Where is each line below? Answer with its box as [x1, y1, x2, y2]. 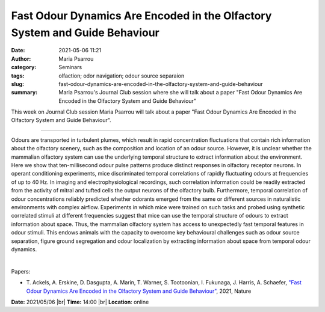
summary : [11, 89, 38, 96]
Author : [11, 55, 31, 63]
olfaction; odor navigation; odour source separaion [58, 72, 185, 79]
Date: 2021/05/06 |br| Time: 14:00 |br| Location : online [11, 298, 149, 305]
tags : [11, 72, 25, 79]
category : [11, 64, 37, 71]
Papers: [11, 268, 31, 275]
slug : [11, 80, 24, 87]
